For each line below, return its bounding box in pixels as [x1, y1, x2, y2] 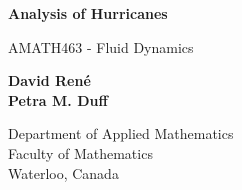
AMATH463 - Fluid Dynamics [8, 36, 194, 57]
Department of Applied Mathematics [8, 123, 234, 144]
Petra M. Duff [8, 89, 108, 110]
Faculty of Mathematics [8, 142, 153, 163]
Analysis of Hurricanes [8, 3, 168, 23]
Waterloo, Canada [8, 162, 119, 183]
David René [8, 70, 91, 91]
